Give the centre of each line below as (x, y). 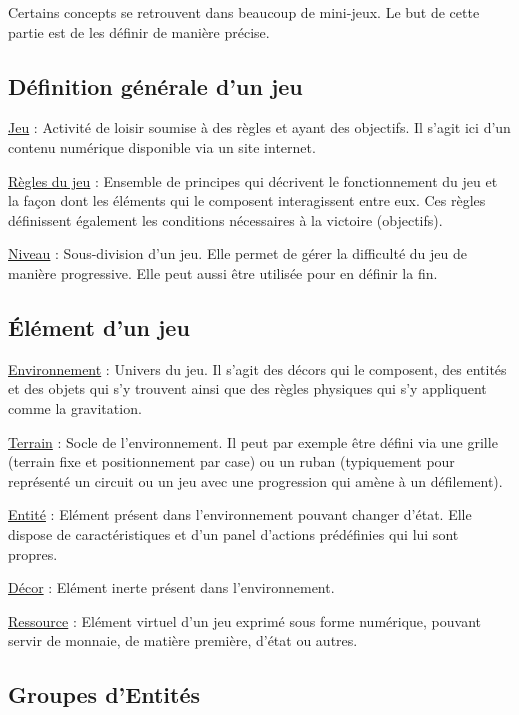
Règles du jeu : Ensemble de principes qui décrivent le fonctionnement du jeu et (253, 180)
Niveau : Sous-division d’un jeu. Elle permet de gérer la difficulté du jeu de (238, 253)
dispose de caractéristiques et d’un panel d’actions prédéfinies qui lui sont (233, 533)
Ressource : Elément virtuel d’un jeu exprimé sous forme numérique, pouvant (245, 620)
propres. (33, 553)
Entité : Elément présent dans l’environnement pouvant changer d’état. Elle (240, 514)
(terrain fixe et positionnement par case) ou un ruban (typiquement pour (231, 461)
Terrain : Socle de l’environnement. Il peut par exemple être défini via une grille (253, 441)
